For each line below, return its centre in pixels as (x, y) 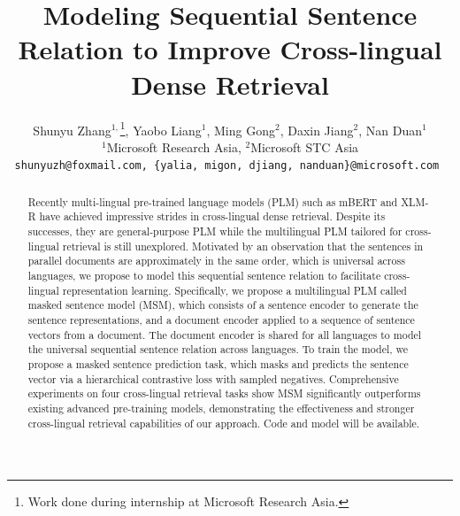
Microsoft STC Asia (305, 146)
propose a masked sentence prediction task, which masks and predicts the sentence (218, 364)
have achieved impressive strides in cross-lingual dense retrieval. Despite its (212, 216)
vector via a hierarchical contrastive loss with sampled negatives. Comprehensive (213, 378)
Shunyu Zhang (72, 130)
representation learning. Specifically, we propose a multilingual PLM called (234, 290)
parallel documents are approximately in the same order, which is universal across (216, 261)
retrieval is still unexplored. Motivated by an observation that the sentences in (243, 246)
